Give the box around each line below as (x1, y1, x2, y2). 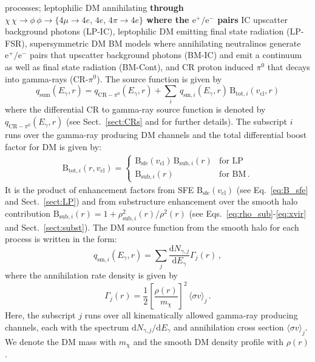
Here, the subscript (5, 309, 76, 321)
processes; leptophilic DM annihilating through (5, 1, 184, 13)
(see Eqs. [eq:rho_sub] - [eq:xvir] (189, 206, 307, 219)
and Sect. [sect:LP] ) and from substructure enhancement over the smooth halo (5, 195, 298, 208)
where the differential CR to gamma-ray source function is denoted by (5, 103, 266, 116)
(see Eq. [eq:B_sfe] (236, 183, 308, 196)
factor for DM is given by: (5, 140, 102, 153)
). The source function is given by (97, 72, 222, 85)
